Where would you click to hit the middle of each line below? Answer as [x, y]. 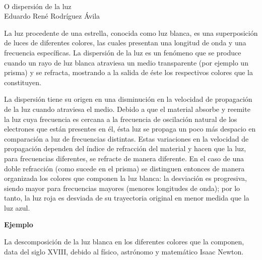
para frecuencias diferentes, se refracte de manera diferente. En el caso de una [124, 158]
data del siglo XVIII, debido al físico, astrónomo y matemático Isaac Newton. [124, 251]
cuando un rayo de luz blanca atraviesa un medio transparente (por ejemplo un [126, 62]
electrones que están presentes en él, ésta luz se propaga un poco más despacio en [130, 129]
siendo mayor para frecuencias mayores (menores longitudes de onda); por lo [122, 188]
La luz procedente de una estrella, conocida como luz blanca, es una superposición [131, 32]
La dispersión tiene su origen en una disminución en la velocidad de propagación [128, 99]
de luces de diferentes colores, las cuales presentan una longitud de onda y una [125, 43]
